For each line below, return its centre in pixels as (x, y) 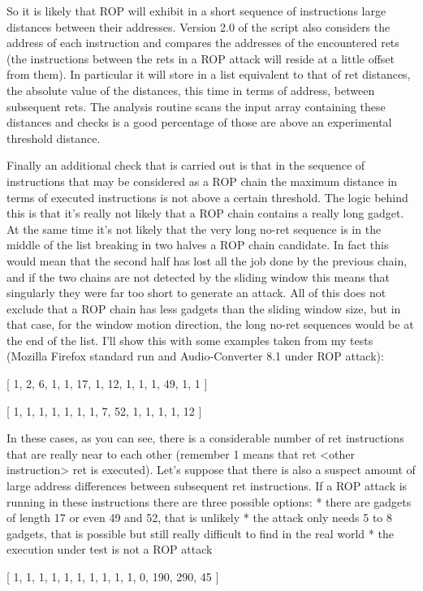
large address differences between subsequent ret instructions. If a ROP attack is (207, 486)
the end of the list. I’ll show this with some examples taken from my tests (190, 340)
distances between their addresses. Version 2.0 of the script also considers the (199, 26)
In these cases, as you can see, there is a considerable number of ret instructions (205, 438)
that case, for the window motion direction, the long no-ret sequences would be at (210, 324)
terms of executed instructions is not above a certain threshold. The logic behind (207, 197)
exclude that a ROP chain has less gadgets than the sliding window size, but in (204, 308)
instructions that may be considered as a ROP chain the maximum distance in (202, 181)
